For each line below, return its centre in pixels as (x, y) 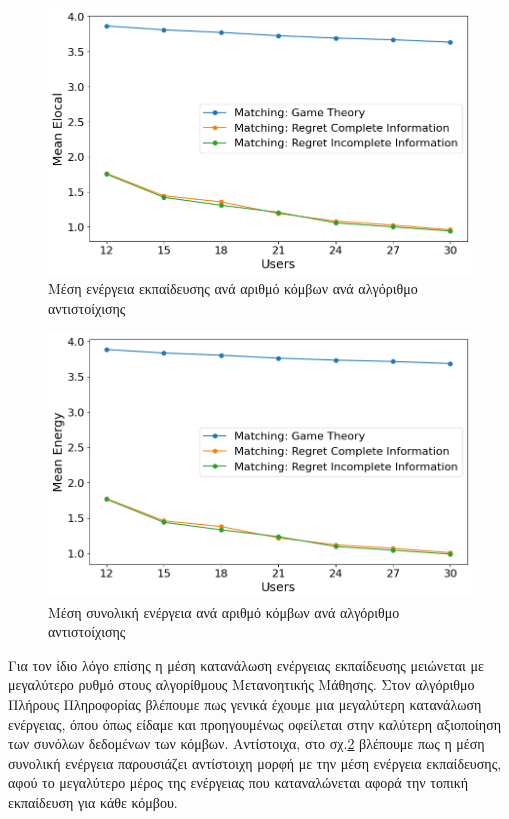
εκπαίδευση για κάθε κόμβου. (93, 802)
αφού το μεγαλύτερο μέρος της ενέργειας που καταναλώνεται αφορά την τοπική (238, 782)
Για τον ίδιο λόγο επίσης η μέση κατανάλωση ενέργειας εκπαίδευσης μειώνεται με (246, 664)
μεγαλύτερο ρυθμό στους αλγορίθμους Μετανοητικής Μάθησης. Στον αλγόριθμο (241, 684)
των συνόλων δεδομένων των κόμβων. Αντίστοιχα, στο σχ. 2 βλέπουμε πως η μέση (246, 743)
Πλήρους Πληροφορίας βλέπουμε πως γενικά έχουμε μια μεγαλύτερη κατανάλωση (245, 704)
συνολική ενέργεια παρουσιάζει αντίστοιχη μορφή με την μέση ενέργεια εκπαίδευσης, (255, 762)
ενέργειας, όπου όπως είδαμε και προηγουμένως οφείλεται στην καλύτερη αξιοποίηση (255, 723)
